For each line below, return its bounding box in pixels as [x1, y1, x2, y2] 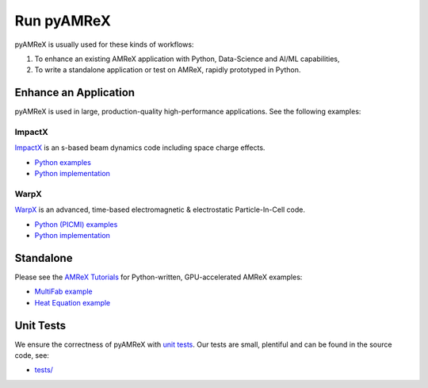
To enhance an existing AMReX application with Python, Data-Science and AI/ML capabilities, [34, 54, 340, 63]
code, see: [14, 351, 49, 360]
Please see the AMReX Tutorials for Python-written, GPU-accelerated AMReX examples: [14, 272, 303, 282]
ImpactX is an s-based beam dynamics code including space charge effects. [14, 143, 266, 152]
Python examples [34, 157, 91, 167]
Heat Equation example [34, 298, 111, 307]
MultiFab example [34, 286, 93, 297]
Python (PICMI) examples [34, 219, 118, 229]
